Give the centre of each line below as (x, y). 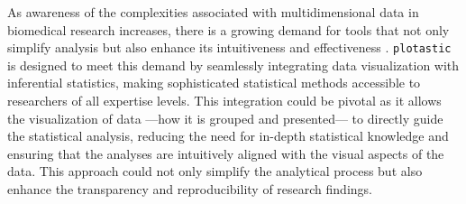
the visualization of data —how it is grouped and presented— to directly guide (225, 118)
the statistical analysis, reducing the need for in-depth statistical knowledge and (228, 136)
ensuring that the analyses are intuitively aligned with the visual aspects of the (226, 153)
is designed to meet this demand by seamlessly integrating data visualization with (233, 65)
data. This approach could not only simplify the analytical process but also (215, 171)
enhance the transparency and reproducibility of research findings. (190, 189)
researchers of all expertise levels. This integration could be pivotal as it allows (224, 101)
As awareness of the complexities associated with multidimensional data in (213, 12)
